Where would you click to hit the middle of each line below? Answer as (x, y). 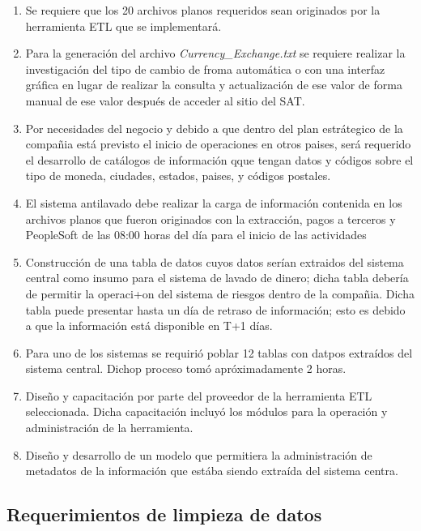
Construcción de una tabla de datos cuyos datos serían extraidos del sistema (215, 261)
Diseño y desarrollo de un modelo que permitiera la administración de (199, 454)
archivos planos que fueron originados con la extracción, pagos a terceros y (210, 218)
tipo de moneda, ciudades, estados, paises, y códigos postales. (178, 176)
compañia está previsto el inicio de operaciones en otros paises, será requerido (218, 144)
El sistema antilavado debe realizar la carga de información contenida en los (214, 202)
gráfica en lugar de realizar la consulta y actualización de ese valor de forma (214, 85)
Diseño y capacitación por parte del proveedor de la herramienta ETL (199, 395)
